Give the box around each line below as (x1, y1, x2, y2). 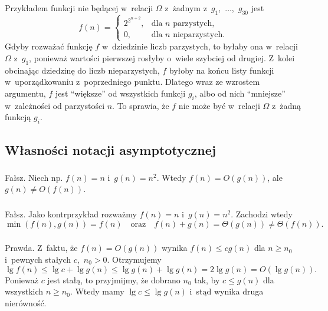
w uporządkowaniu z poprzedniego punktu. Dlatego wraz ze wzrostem (5, 75, 260, 88)
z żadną (272, 99, 301, 111)
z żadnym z (165, 1, 207, 14)
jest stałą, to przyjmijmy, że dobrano (47, 273, 181, 286)
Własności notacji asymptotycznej (5, 140, 217, 158)
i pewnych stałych (5, 253, 71, 266)
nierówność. (5, 296, 47, 309)
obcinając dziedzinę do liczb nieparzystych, (5, 64, 160, 76)
